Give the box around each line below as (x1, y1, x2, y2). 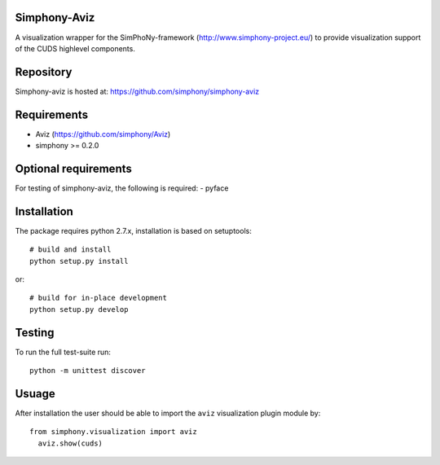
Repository (15, 65, 73, 79)
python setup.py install (29, 257, 129, 265)
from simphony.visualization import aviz (29, 428, 197, 436)
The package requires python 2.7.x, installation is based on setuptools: (15, 226, 252, 235)
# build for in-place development (29, 293, 167, 303)
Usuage (15, 387, 56, 401)
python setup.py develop (29, 305, 129, 314)
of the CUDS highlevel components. (15, 43, 136, 53)
